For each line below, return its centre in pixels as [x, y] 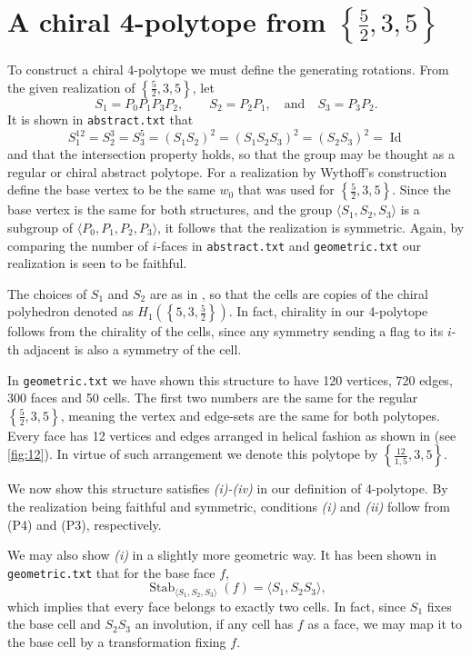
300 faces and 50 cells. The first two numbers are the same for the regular [213, 398]
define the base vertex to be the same [111, 189]
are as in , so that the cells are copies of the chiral [289, 293]
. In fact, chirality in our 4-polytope [328, 311]
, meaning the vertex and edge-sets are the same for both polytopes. [250, 415]
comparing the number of [78, 245]
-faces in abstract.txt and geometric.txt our [289, 245]
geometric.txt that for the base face [111, 572]
